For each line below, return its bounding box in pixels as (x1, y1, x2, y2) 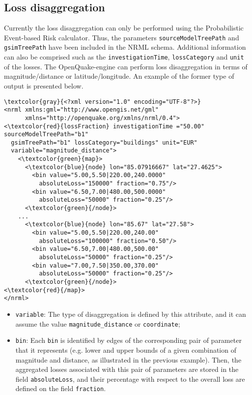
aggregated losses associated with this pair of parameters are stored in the (15, 364, 239, 374)
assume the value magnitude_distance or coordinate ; (15, 318, 180, 329)
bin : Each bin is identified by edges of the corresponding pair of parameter (15, 335, 242, 345)
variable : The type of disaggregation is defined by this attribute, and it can (15, 308, 246, 319)
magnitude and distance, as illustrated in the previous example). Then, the (15, 354, 242, 365)
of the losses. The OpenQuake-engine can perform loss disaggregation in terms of (4, 61, 248, 71)
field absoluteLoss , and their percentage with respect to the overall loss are (15, 373, 245, 384)
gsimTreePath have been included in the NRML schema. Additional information (4, 42, 246, 52)
